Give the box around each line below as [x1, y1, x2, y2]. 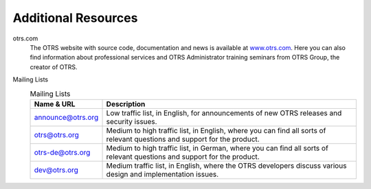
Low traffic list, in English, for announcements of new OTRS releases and [106, 108, 342, 118]
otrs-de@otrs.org [34, 147, 91, 157]
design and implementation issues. [106, 169, 219, 179]
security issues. [106, 116, 157, 126]
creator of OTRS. [30, 62, 78, 71]
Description [106, 99, 146, 109]
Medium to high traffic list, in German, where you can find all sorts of [106, 143, 329, 153]
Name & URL [34, 99, 76, 109]
